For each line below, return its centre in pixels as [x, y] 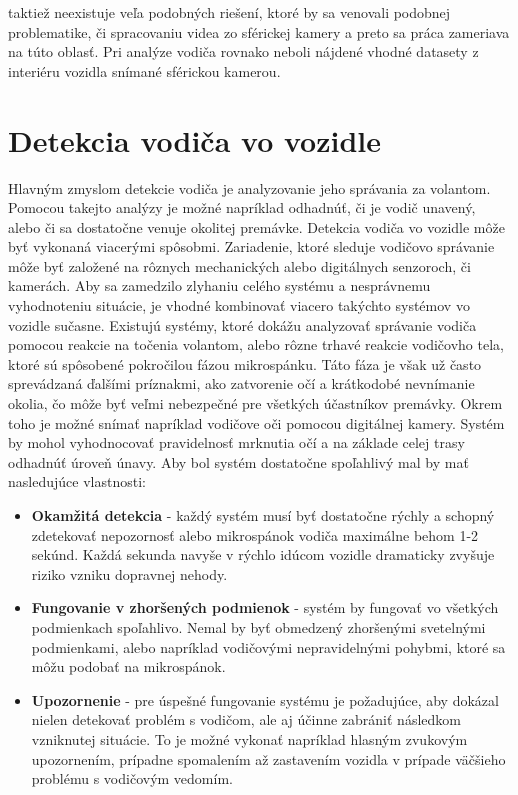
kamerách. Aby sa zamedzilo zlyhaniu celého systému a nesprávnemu [219, 285]
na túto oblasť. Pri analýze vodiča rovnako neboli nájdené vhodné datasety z [243, 51]
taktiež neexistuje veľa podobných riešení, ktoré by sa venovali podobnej [229, 12]
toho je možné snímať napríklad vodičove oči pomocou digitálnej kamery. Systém [256, 422]
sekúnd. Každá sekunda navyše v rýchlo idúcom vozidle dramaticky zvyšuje [263, 554]
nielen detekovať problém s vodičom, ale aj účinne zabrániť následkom [246, 719]
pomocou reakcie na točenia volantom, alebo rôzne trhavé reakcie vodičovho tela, [256, 344]
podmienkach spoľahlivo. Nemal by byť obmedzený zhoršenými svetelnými [258, 626]
